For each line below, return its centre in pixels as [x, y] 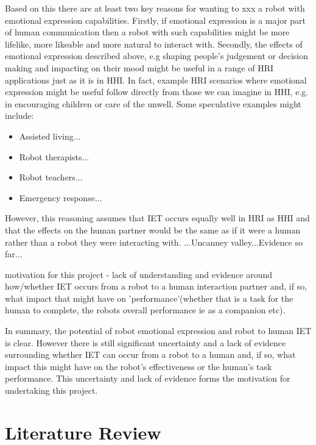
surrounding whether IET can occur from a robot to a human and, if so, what [150, 354]
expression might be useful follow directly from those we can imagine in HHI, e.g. [157, 92]
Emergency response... [61, 197]
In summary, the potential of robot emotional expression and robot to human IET [158, 331]
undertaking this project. [51, 390]
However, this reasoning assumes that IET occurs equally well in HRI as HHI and [157, 218]
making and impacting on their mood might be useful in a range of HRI [139, 67]
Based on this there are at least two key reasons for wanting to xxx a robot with [155, 8]
